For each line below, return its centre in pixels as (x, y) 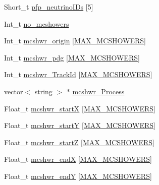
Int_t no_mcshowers (37, 23)
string (43, 91)
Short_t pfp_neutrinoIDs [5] (49, 7)
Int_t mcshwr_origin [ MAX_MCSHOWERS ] (75, 41)
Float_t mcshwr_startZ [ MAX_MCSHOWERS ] (79, 142)
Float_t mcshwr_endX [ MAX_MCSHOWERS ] (78, 159)
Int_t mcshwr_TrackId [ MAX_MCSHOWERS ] (78, 74)
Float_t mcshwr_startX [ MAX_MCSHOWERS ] (80, 108)
